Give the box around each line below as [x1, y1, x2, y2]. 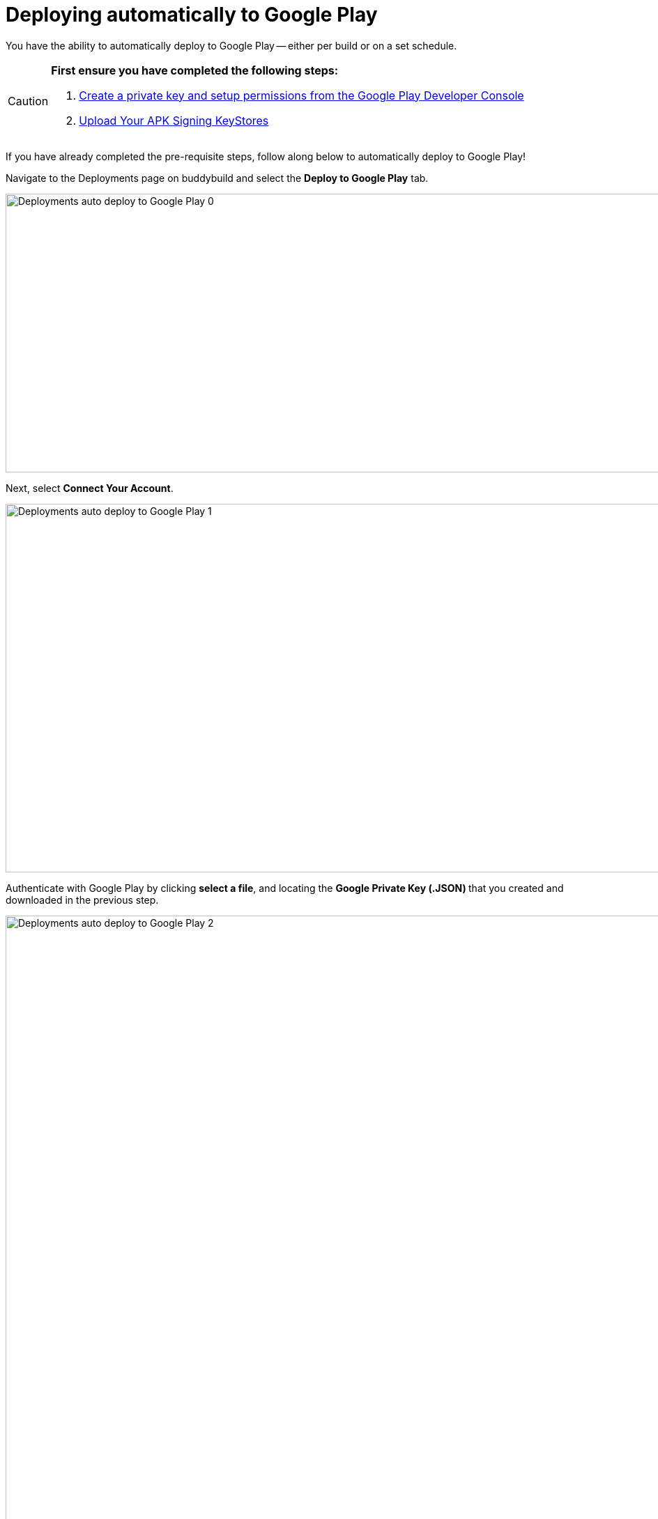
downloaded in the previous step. [6, 893, 159, 906]
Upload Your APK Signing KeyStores [79, 113, 269, 128]
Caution [8, 93, 49, 108]
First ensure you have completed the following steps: [51, 63, 339, 77]
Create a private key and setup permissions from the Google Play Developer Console [79, 88, 524, 102]
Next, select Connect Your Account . [6, 481, 174, 494]
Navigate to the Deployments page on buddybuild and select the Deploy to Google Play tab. [6, 171, 429, 184]
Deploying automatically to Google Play [6, 3, 378, 26]
